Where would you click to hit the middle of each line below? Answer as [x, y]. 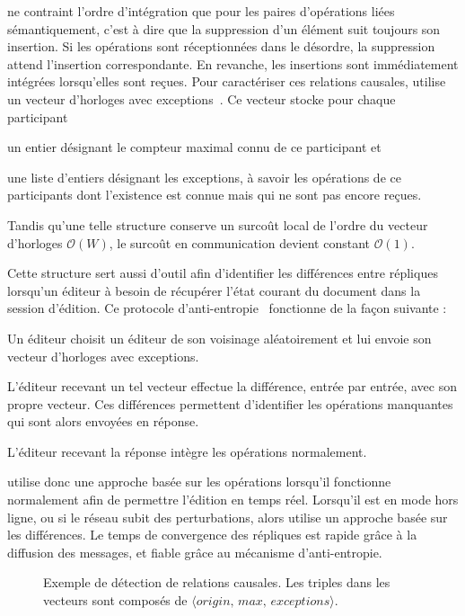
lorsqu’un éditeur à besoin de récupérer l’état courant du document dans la [214, 290]
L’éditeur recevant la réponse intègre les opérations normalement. [187, 451]
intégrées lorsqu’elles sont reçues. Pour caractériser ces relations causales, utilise [227, 81]
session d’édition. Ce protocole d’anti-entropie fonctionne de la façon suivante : [227, 308]
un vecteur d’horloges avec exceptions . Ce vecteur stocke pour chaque [202, 98]
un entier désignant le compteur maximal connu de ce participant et [194, 147]
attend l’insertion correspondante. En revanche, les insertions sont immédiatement [233, 63]
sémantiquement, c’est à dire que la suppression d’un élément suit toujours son [224, 28]
